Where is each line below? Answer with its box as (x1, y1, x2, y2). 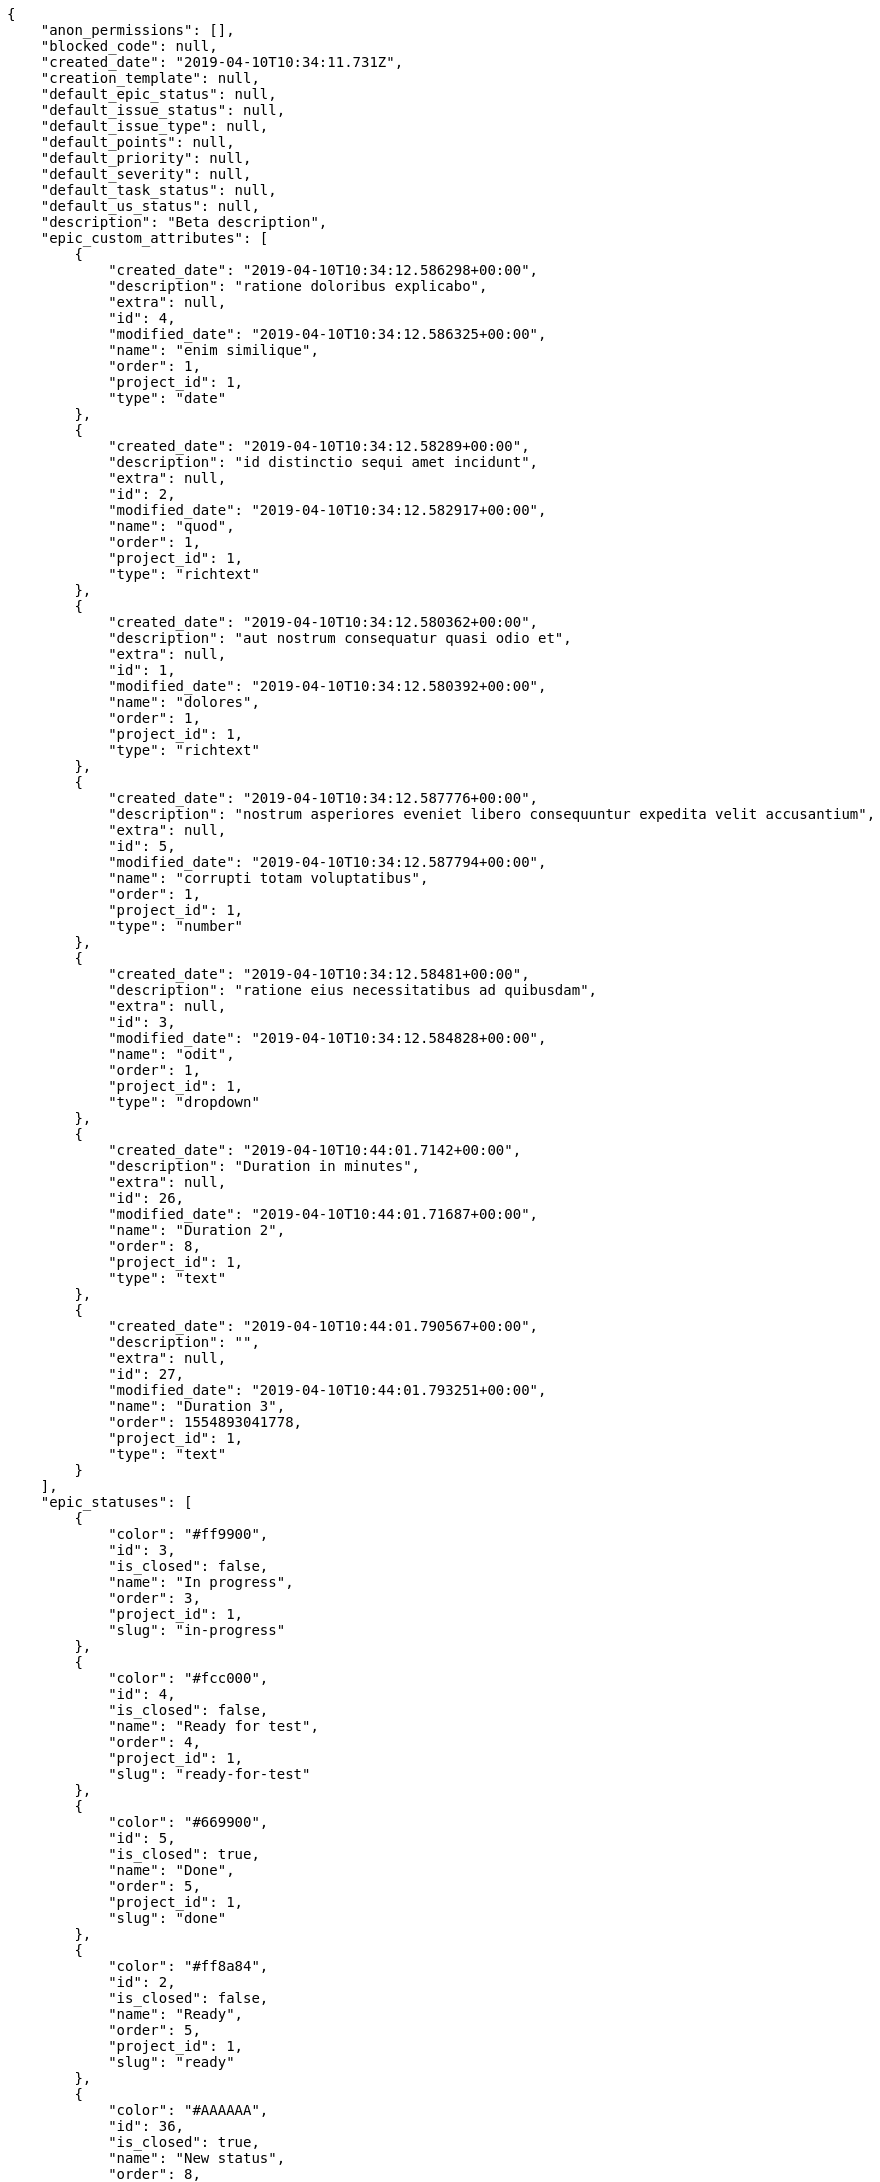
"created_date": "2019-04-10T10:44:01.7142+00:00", (108, 1142, 522, 1158)
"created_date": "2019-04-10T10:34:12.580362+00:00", (108, 614, 539, 630)
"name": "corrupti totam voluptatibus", (108, 870, 429, 886)
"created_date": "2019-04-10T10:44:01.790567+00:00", (108, 1318, 539, 1334)
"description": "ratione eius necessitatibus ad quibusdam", (108, 982, 598, 998)
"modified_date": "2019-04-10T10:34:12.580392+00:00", (108, 678, 547, 694)
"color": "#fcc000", (108, 1670, 269, 1686)
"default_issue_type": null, (40, 118, 269, 134)
